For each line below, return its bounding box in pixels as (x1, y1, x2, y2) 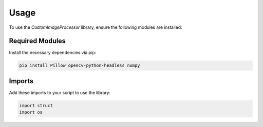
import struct (19, 103, 53, 108)
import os (19, 109, 43, 115)
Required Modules (9, 37, 66, 45)
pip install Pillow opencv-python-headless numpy (19, 63, 140, 68)
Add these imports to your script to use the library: (9, 90, 111, 95)
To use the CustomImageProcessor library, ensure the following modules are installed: (9, 24, 182, 30)
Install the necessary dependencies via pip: (9, 50, 96, 55)
